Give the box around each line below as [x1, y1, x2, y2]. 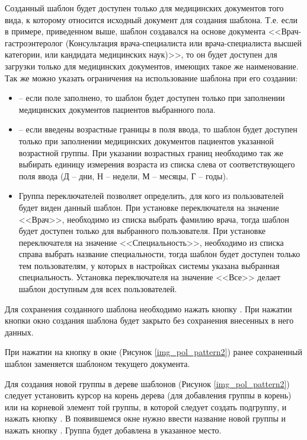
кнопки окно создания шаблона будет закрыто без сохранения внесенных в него [5, 314, 294, 327]
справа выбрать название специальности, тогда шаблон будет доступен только [18, 248, 300, 260]
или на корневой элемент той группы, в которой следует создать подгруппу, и [5, 400, 287, 413]
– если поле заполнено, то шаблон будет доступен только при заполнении [18, 91, 285, 104]
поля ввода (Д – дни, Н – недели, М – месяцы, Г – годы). [18, 169, 228, 182]
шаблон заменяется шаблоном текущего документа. [5, 357, 190, 370]
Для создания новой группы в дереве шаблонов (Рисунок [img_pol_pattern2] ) [5, 377, 290, 390]
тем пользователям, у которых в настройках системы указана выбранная [18, 259, 280, 271]
